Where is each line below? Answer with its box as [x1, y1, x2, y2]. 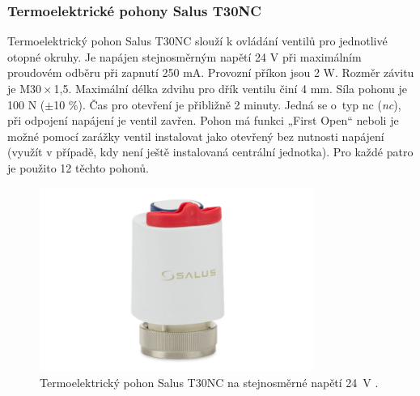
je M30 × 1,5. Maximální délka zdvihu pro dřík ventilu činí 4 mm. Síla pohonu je [7, 80, 408, 96]
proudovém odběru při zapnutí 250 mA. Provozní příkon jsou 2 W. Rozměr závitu [7, 64, 414, 81]
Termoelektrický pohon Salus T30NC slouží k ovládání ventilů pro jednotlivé [7, 32, 388, 49]
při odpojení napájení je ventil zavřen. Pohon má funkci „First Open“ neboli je [7, 112, 399, 129]
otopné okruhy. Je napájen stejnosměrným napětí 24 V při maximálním [7, 48, 362, 65]
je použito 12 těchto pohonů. [7, 159, 150, 176]
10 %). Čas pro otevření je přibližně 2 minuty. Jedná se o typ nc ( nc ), [53, 96, 401, 113]
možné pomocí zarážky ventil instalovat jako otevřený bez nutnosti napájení [7, 127, 384, 144]
